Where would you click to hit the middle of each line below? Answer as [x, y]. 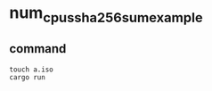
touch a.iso [31, 70]
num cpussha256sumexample [106, 14]
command [38, 49]
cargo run [28, 77]
